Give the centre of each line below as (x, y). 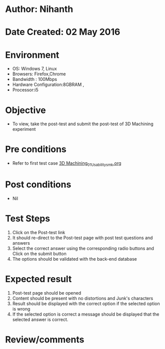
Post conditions (38, 184)
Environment (32, 55)
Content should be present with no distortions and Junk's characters (82, 298)
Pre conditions (36, 150)
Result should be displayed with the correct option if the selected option (86, 304)
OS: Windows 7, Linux (35, 69)
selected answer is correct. (40, 319)
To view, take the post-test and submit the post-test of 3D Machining (83, 124)
